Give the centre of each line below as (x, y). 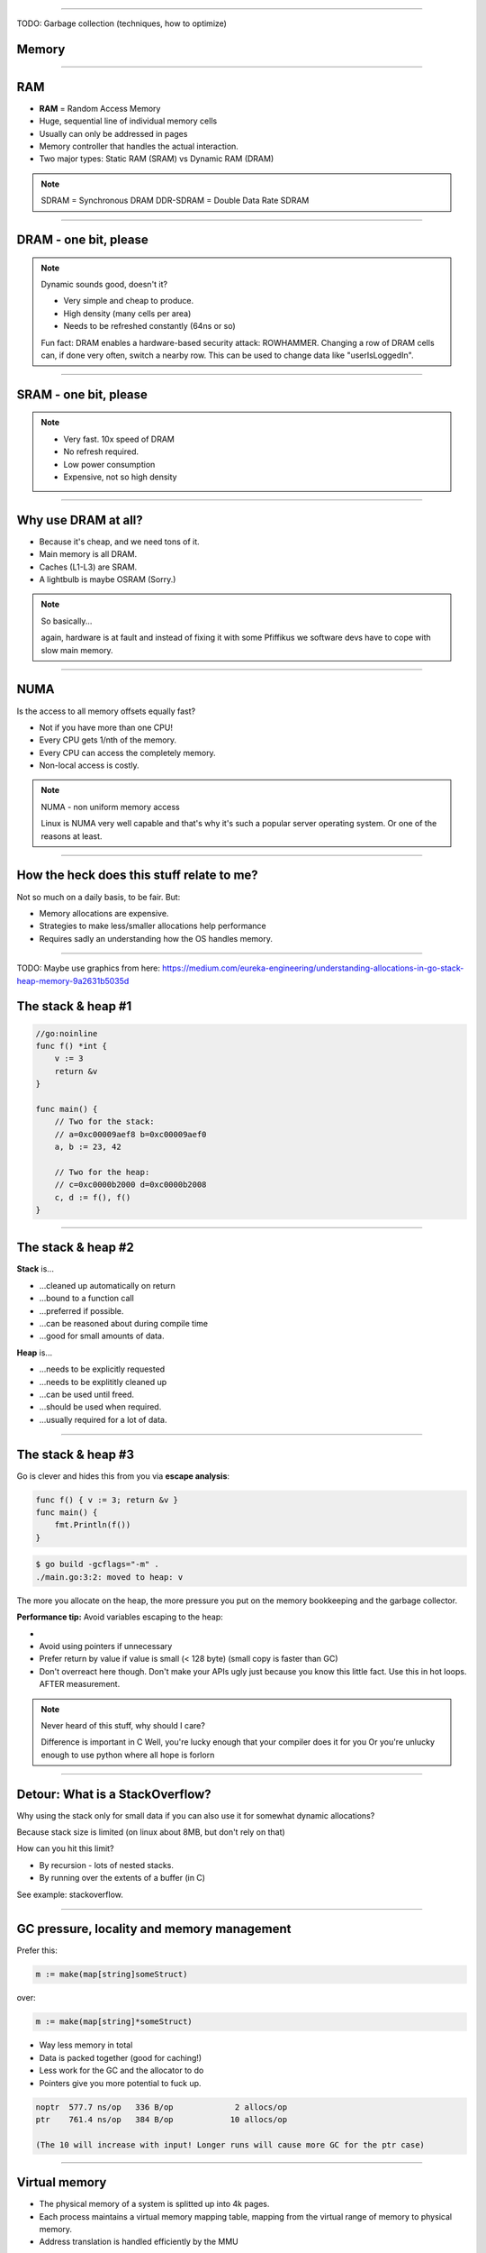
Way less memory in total (86, 2045)
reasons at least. (72, 836)
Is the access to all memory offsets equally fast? (106, 711)
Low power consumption (109, 464)
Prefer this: (37, 1950)
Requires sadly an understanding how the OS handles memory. (156, 938)
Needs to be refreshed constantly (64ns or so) (149, 326)
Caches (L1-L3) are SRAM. (88, 567)
